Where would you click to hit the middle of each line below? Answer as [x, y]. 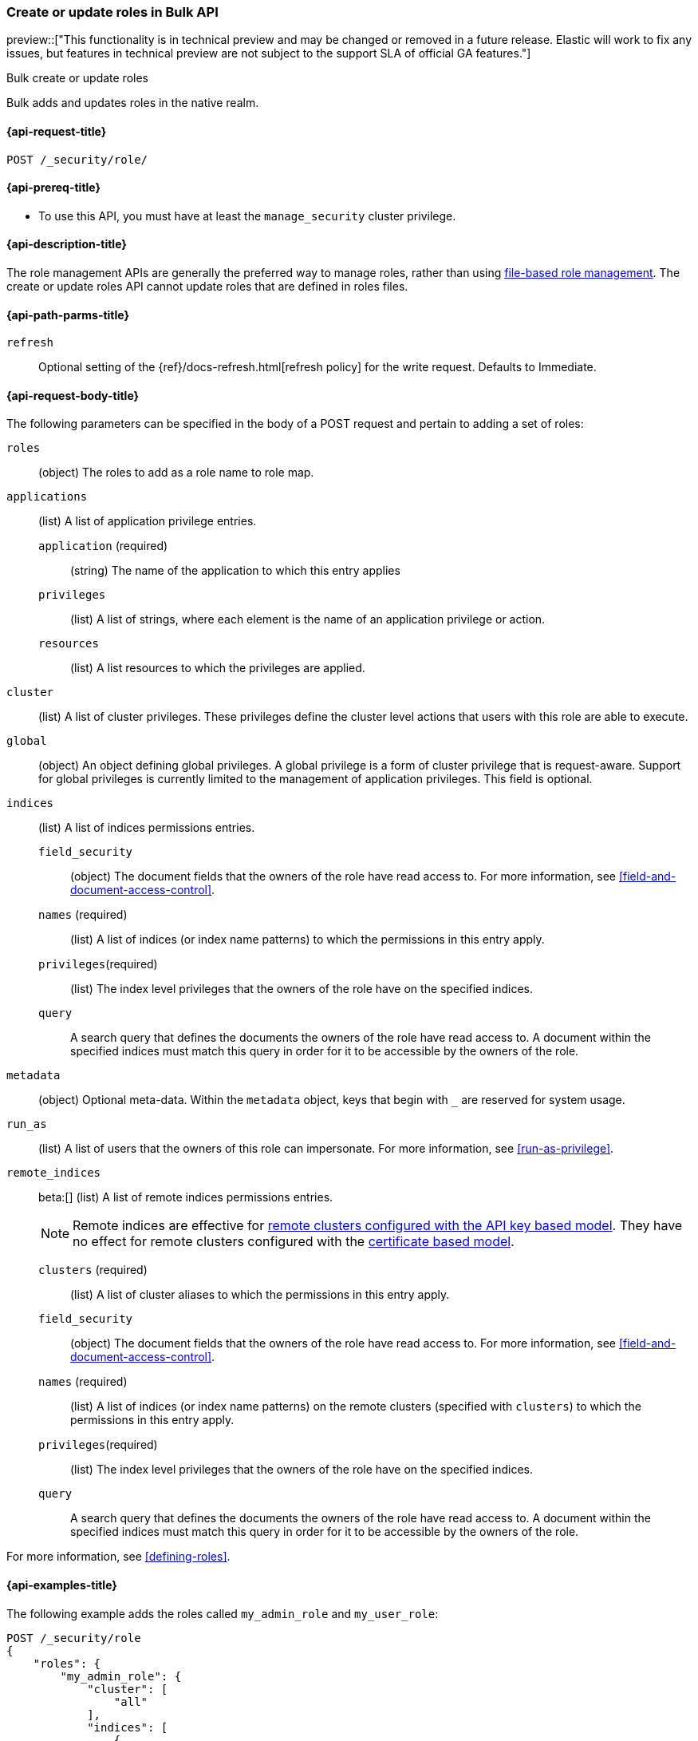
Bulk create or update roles [77, 78]
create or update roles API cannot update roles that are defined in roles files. [207, 287]
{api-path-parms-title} [68, 315]
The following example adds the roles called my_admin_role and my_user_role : [223, 1613]
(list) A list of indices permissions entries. [147, 828]
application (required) [103, 546]
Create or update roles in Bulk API [112, 12]
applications [47, 497]
